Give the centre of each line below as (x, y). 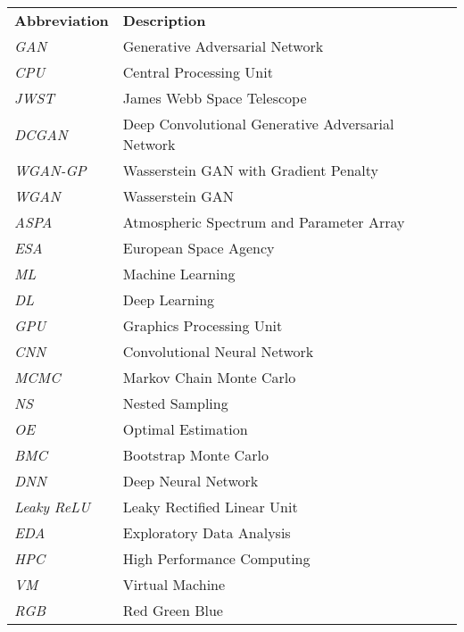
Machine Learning (179, 274)
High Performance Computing (216, 558)
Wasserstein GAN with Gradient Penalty (250, 170)
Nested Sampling (175, 403)
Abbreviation (62, 20)
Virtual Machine (174, 584)
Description (164, 20)
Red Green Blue (173, 610)
